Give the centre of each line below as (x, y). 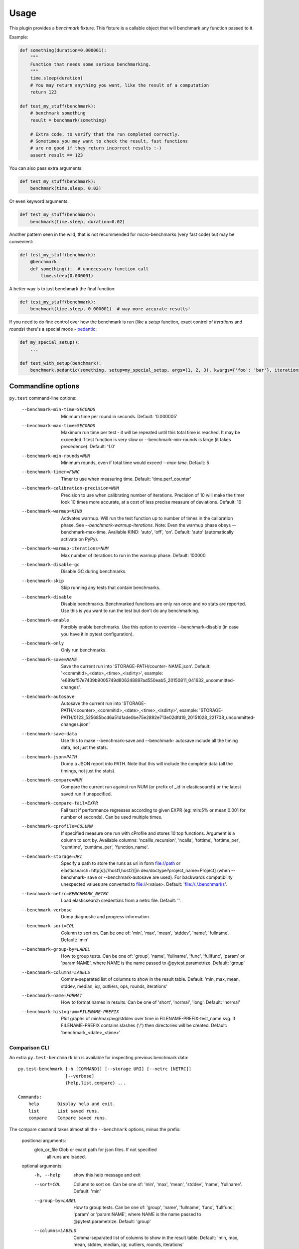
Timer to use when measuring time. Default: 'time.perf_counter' (126, 479)
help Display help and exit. (72, 1104)
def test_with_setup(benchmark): (61, 363)
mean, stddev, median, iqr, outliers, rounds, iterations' (129, 1245)
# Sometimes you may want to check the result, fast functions (109, 141)
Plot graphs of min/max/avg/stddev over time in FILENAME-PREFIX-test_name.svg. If (148, 1019)
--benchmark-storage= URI (52, 856)
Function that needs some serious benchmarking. (91, 64)
